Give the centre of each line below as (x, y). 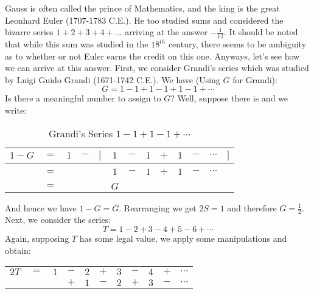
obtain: (18, 250)
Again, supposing (37, 238)
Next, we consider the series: (58, 220)
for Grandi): (255, 79)
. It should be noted (261, 32)
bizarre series (29, 32)
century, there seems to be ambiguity (237, 44)
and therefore (252, 207)
